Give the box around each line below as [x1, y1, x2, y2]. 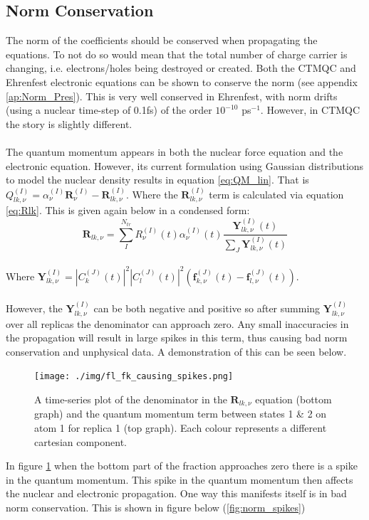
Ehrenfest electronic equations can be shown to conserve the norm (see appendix [6, 74, 358, 89]
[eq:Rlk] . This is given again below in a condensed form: [6, 203, 250, 218]
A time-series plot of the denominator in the [34, 392, 227, 407]
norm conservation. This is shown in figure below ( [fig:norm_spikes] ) [6, 500, 306, 515]
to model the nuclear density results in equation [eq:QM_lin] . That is [6, 172, 309, 187]
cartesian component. [34, 434, 128, 449]
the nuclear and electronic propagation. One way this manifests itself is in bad [6, 486, 347, 501]
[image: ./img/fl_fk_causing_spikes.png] [34, 371, 234, 382]
